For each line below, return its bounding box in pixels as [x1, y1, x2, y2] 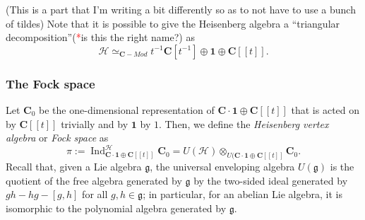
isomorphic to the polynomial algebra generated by [6, 200, 227, 215]
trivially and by [61, 116, 128, 131]
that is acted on [291, 103, 360, 117]
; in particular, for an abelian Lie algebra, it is [143, 187, 342, 202]
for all [82, 187, 108, 202]
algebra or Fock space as [6, 130, 109, 145]
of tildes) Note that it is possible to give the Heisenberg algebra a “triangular [6, 16, 340, 30]
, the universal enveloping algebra [150, 159, 295, 174]
